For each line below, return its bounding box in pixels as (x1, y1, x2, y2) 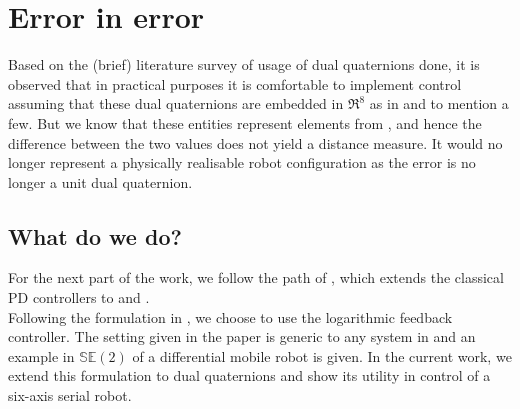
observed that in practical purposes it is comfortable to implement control (8, 73, 462, 94)
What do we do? (8, 220, 182, 251)
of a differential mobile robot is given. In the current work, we (132, 345, 512, 366)
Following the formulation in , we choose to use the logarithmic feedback (8, 306, 453, 327)
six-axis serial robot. (8, 385, 132, 406)
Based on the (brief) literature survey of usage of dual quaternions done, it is (8, 54, 480, 75)
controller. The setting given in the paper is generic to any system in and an (8, 326, 476, 347)
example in (8, 345, 75, 366)
